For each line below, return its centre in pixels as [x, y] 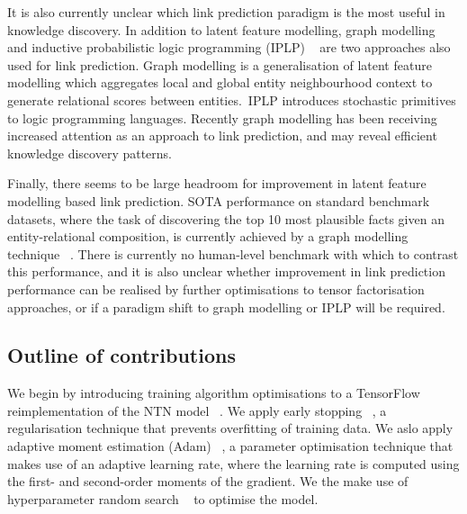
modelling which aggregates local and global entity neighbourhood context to [220, 82]
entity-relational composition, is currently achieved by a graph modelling [208, 236]
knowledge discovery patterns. [90, 153]
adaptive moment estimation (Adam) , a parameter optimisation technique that [230, 446]
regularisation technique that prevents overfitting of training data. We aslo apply [230, 428]
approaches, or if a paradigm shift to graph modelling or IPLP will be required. [226, 307]
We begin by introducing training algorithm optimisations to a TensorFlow [214, 393]
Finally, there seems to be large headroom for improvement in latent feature [217, 183]
